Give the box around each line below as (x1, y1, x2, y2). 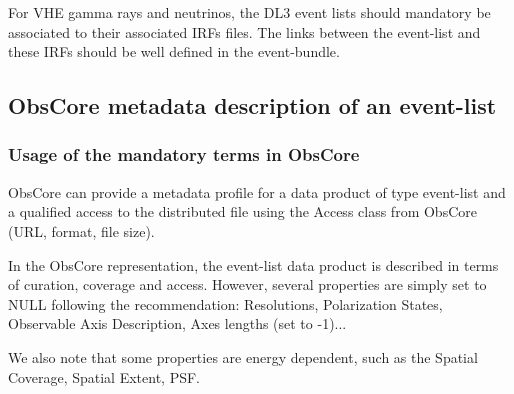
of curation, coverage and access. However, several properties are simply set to (8, 274, 487, 295)
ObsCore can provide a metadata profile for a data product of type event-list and (8, 181, 506, 202)
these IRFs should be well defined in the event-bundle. (8, 41, 340, 62)
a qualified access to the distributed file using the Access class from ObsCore (8, 201, 477, 222)
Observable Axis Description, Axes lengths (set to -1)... (8, 313, 347, 334)
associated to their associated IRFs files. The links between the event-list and (8, 21, 481, 42)
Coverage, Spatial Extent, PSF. (8, 366, 200, 387)
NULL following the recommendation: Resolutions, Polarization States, (8, 293, 443, 314)
